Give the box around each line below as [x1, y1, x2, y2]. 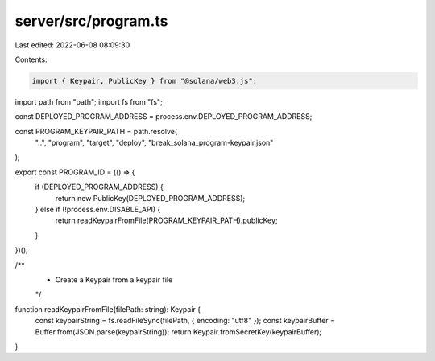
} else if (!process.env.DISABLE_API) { [35, 205, 161, 215]
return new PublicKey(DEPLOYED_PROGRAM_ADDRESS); [55, 193, 246, 203]
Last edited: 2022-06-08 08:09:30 [14, 40, 130, 50]
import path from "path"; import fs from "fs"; [14, 96, 163, 106]
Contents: [14, 55, 48, 64]
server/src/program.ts [14, 12, 168, 30]
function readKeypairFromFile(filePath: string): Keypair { [14, 304, 201, 314]
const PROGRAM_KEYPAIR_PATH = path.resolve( [14, 126, 178, 136]
